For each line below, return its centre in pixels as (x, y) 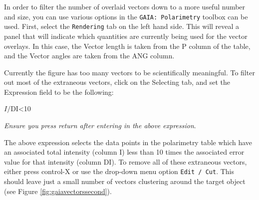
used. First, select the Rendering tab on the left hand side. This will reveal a (122, 26)
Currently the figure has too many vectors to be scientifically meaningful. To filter (129, 72)
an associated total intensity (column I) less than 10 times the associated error (124, 152)
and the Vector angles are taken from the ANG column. (89, 56)
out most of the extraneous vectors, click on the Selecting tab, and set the (117, 82)
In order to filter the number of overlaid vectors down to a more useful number (125, 6)
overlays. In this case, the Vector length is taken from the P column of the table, (127, 46)
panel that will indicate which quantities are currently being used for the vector (126, 36)
